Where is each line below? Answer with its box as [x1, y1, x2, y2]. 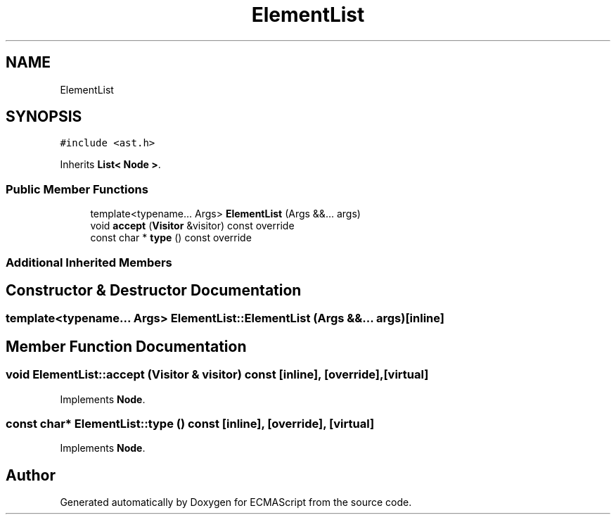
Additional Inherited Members [6, 255, 172, 269]
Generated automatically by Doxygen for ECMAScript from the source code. [60, 496, 412, 509]
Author [6, 466, 56, 484]
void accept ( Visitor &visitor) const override [90, 220, 295, 232]
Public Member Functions [6, 182, 148, 196]
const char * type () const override [90, 232, 252, 244]
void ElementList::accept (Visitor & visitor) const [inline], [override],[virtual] [6, 367, 429, 382]
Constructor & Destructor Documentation [6, 281, 302, 299]
